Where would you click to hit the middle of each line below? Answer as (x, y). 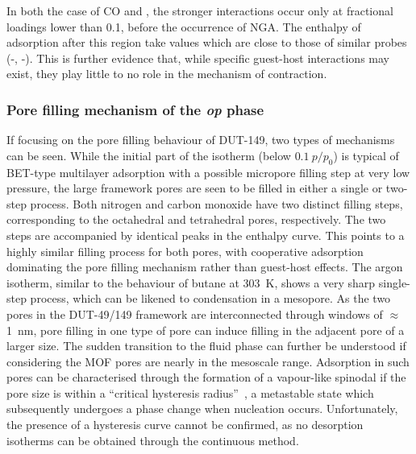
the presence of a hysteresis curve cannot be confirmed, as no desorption (185, 425)
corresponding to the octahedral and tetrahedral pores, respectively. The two (196, 219)
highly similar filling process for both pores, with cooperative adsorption (185, 251)
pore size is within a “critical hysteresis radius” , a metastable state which (190, 392)
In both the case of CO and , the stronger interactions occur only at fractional (200, 10)
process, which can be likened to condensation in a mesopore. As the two (210, 298)
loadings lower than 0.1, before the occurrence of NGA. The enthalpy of (184, 26)
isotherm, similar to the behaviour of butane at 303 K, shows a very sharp (191, 282)
